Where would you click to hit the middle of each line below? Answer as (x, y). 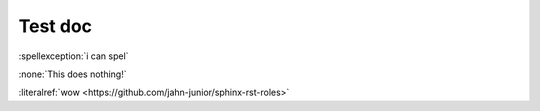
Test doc (55, 26)
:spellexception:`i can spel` (73, 56)
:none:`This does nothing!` (72, 74)
